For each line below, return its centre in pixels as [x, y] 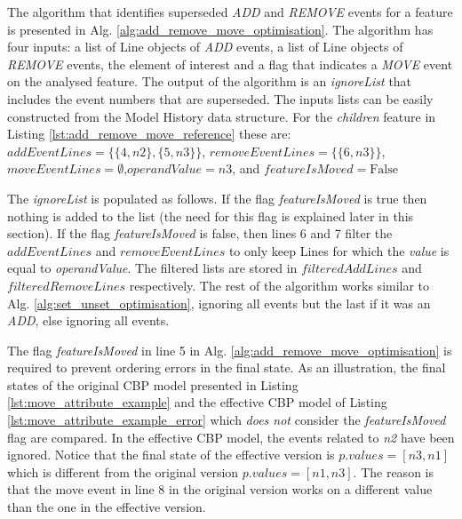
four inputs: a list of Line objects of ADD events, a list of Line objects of [205, 47]
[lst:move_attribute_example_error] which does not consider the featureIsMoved [227, 420]
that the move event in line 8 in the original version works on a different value [220, 489]
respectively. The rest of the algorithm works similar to [279, 285]
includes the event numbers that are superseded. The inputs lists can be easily [220, 98]
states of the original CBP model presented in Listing [153, 384]
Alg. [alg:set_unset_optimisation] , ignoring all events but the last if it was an [219, 303]
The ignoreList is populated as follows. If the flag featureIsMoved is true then [217, 198]
